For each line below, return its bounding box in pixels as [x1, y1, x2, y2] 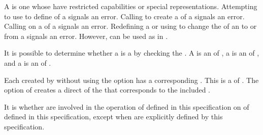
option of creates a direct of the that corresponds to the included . [4, 84, 210, 95]
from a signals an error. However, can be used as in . [4, 30, 168, 41]
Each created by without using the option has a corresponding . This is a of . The [4, 74, 259, 85]
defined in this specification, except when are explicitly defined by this [4, 111, 223, 122]
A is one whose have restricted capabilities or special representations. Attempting [4, 1, 257, 11]
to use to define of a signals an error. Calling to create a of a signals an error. [4, 11, 245, 21]
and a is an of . [4, 57, 51, 68]
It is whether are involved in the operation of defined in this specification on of [4, 101, 249, 112]
